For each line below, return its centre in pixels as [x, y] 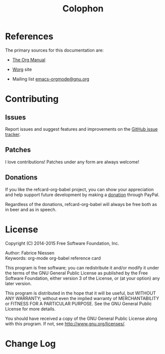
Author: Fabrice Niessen [30, 253]
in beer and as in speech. [31, 209]
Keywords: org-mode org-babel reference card [53, 258]
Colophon [83, 9]
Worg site [22, 69]
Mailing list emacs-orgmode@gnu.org [51, 79]
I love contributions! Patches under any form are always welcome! [72, 162]
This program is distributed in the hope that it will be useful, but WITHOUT [81, 293]
